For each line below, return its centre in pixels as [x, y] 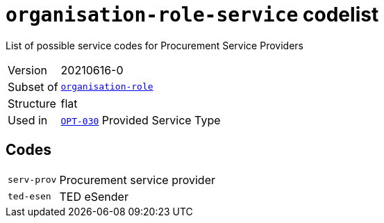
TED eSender [94, 196]
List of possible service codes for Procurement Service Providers [155, 45]
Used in [28, 120]
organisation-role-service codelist [192, 15]
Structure [32, 103]
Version [27, 70]
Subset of [33, 86]
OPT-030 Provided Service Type [141, 120]
